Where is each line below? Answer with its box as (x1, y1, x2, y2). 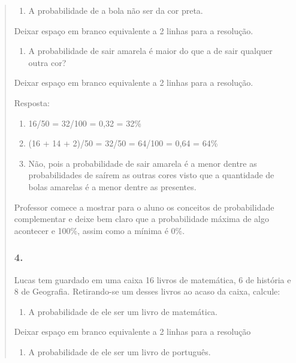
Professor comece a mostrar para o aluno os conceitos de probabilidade (14, 200, 274, 213)
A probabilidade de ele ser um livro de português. (28, 345, 211, 358)
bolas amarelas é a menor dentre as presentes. (28, 180, 197, 193)
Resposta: (14, 96, 50, 109)
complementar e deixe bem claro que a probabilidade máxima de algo (14, 212, 269, 225)
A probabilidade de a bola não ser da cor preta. (28, 4, 203, 16)
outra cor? (28, 56, 67, 68)
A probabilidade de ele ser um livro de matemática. (28, 305, 218, 317)
